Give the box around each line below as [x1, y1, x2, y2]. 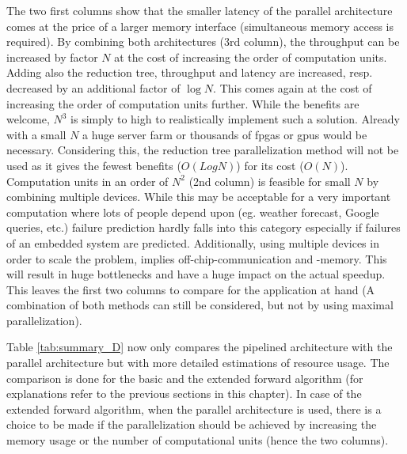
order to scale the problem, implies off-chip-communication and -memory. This [6, 250, 387, 267]
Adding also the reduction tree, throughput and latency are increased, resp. [6, 64, 373, 81]
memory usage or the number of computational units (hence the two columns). [6, 432, 389, 448]
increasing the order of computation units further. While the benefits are [6, 95, 359, 112]
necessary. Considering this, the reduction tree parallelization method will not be [6, 142, 399, 158]
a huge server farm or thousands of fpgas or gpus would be [82, 126, 367, 142]
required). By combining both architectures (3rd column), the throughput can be [6, 33, 400, 50]
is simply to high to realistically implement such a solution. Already [70, 111, 400, 127]
